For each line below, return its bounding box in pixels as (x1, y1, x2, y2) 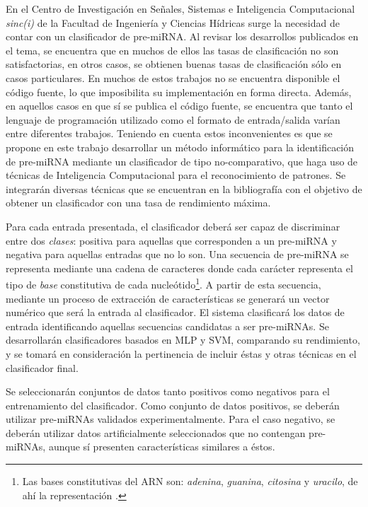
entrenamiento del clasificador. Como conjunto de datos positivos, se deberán (6, 397, 340, 412)
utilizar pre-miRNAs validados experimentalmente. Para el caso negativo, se (6, 412, 335, 426)
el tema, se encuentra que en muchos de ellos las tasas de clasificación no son (6, 42, 339, 57)
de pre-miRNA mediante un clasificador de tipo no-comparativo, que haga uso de (6, 153, 358, 168)
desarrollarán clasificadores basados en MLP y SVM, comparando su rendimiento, (6, 332, 360, 347)
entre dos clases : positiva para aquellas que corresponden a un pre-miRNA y (6, 233, 337, 247)
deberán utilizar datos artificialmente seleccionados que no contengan (6, 425, 306, 440)
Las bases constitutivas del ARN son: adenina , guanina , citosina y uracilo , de (22, 474, 358, 489)
